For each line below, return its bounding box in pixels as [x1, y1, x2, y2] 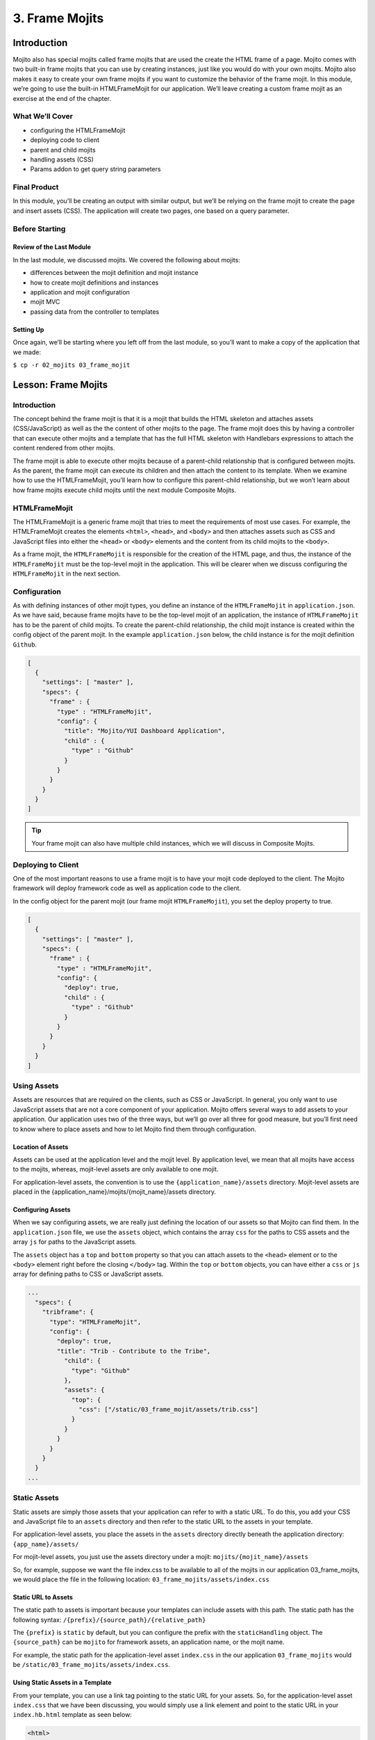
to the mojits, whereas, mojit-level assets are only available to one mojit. [12, 1165, 219, 1173]
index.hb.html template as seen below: [12, 1711, 132, 1719]
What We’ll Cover [12, 111, 73, 121]
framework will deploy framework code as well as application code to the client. [12, 884, 242, 892]
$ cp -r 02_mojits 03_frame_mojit [12, 361, 131, 369]
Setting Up [12, 325, 44, 333]
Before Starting [12, 223, 66, 233]
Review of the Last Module [12, 243, 92, 251]
